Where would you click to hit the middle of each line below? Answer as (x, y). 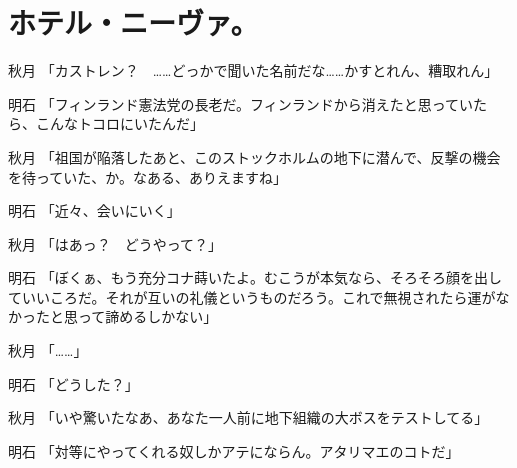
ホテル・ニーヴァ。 (133, 22)
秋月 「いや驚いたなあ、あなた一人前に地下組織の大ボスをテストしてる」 (248, 417)
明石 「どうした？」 (73, 383)
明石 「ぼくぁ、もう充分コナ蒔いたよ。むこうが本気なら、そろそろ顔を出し (255, 277)
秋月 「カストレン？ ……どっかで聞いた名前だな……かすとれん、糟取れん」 (253, 70)
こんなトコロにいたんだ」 (119, 123)
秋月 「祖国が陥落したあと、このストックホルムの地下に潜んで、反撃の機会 (254, 156)
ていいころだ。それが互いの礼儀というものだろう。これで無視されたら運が (252, 296)
